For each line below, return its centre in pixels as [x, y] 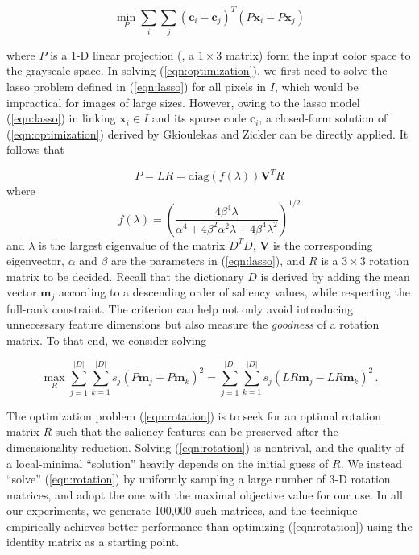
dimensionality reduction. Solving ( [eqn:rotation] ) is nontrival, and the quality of [205, 447]
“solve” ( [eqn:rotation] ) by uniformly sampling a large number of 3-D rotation [199, 479]
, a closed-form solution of [323, 118]
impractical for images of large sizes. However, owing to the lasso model [183, 102]
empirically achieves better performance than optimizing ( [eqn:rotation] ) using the [209, 526]
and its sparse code [199, 118]
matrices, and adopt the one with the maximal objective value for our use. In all [205, 494]
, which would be [316, 87]
